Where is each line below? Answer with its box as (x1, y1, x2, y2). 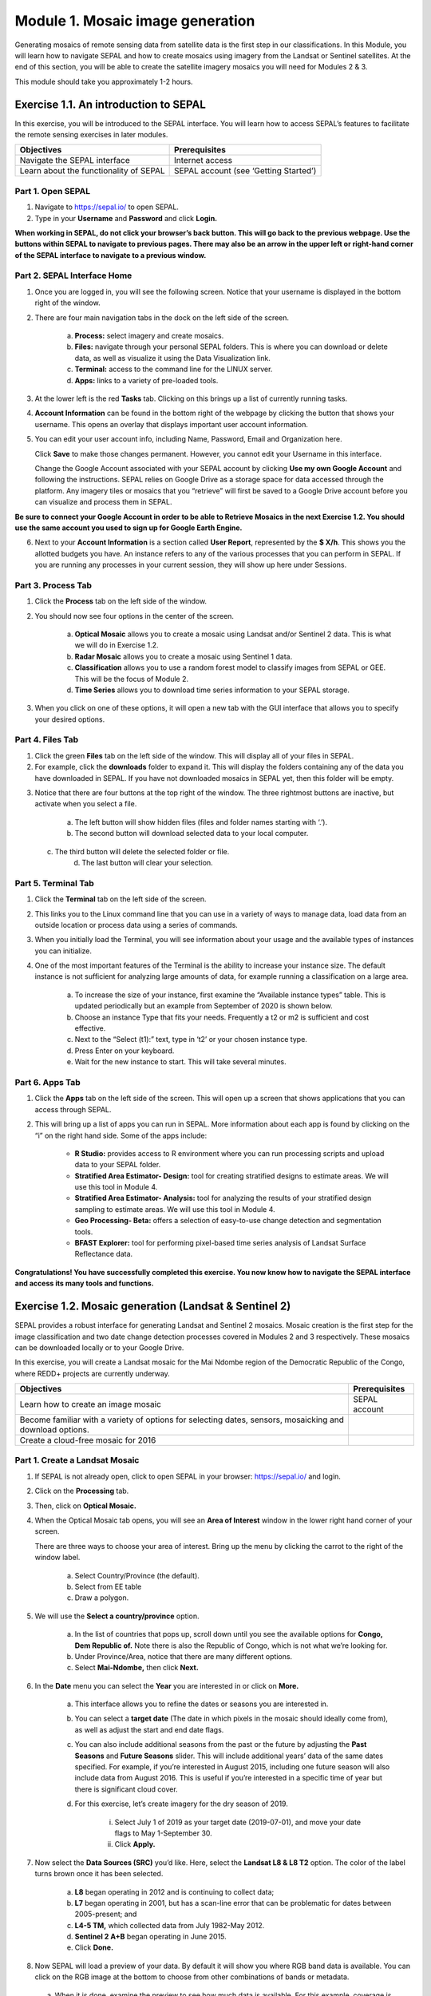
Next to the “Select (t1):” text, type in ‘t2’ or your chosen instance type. (74, 1035, 307, 1044)
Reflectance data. (74, 1249, 133, 1259)
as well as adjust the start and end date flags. (74, 1725, 224, 1734)
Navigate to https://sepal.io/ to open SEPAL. (34, 202, 180, 212)
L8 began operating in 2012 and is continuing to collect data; (74, 1887, 275, 1896)
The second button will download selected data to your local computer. (74, 829, 309, 838)
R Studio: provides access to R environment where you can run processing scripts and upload (74, 1148, 385, 1158)
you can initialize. (34, 946, 92, 956)
